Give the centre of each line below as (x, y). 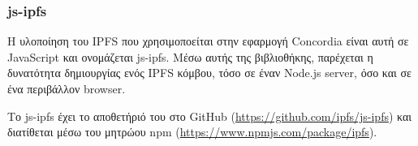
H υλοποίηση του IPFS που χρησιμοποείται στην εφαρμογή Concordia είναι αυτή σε (208, 41)
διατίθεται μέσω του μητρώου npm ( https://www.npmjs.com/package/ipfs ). (192, 132)
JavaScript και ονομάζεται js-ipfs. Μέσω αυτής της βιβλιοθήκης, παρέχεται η (190, 56)
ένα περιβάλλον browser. (67, 88)
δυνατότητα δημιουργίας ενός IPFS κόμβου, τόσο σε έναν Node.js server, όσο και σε (209, 73)
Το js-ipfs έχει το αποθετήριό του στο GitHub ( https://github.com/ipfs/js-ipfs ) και (210, 116)
